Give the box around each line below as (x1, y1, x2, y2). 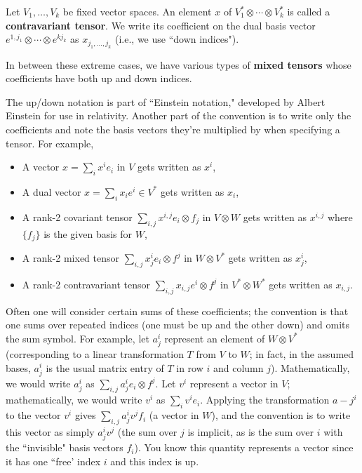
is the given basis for (43, 226, 133, 241)
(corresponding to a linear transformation (6, 346, 184, 361)
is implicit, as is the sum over (187, 425, 314, 439)
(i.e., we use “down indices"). (115, 32, 239, 46)
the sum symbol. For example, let (6, 331, 149, 345)
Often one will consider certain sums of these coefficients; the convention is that (6, 303, 349, 318)
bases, (6, 360, 31, 375)
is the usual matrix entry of (46, 360, 164, 375)
